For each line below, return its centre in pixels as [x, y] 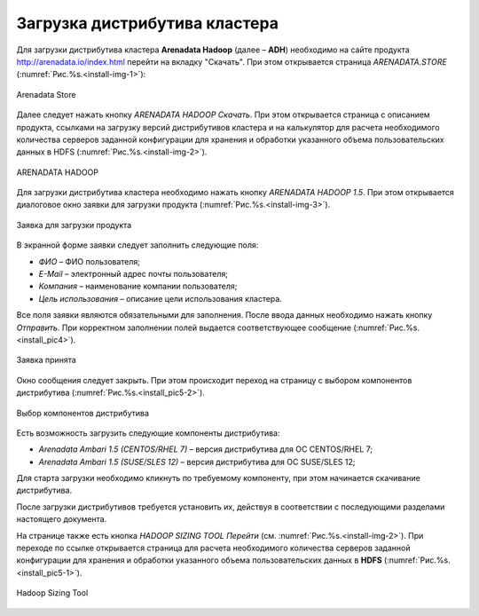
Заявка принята [47, 360]
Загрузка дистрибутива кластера [148, 23]
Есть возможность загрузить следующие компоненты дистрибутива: [148, 433]
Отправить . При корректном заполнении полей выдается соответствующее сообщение [184, 328]
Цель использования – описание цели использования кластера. [161, 298]
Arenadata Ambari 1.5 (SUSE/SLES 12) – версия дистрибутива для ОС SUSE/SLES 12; [197, 462]
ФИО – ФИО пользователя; [90, 261]
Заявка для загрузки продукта [74, 225]
